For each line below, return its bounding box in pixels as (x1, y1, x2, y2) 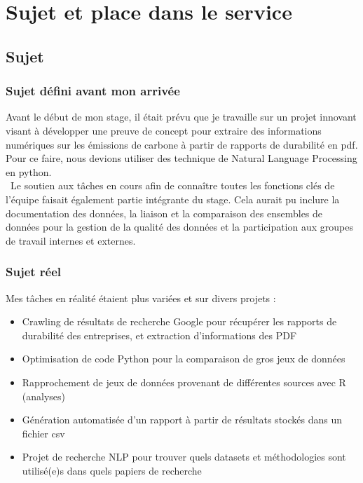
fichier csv (22, 426, 65, 440)
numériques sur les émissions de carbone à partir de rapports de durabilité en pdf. (6, 137, 358, 151)
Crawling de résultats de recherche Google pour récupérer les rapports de (22, 314, 337, 329)
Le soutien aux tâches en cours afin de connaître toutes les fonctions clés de (10, 178, 335, 193)
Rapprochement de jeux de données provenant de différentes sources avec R (22, 374, 346, 389)
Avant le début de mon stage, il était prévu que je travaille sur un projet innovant (6, 109, 357, 124)
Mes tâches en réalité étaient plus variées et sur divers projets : (6, 290, 276, 305)
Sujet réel (6, 263, 62, 280)
